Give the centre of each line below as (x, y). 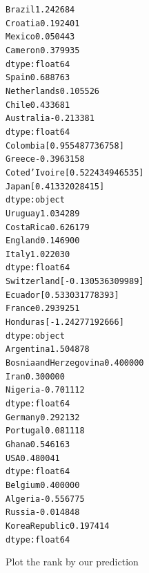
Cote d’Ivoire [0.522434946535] (75, 172)
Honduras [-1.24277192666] (65, 322)
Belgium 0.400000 (43, 485)
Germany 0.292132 (43, 417)
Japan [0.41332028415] (55, 186)
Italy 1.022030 (38, 254)
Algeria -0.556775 (45, 499)
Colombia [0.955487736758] (65, 145)
